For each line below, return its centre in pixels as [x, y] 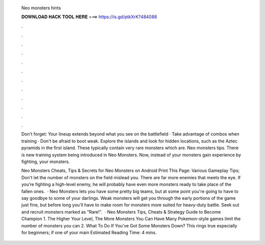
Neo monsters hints [41, 8]
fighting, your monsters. [46, 162]
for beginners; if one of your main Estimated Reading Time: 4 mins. [89, 232]
